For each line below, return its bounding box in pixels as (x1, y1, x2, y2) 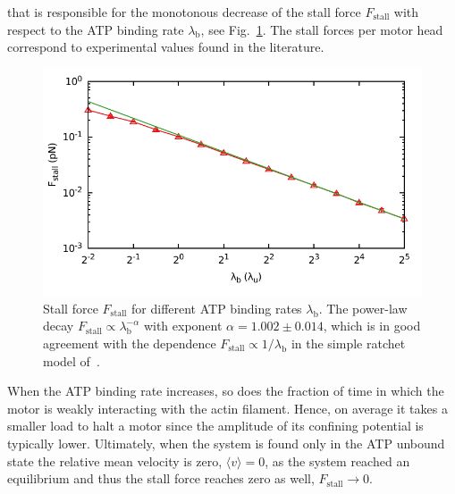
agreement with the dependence (43, 333, 216, 352)
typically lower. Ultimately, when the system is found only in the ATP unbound (7, 433, 445, 452)
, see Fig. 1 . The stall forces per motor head (200, 20, 443, 38)
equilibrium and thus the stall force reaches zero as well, (7, 469, 315, 488)
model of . (43, 351, 100, 370)
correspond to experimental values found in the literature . (7, 38, 324, 56)
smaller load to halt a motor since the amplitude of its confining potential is (7, 416, 424, 435)
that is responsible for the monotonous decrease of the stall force (7, 3, 361, 21)
